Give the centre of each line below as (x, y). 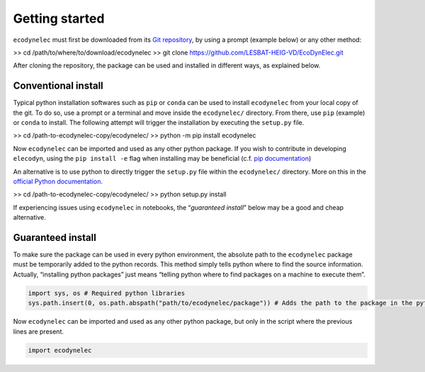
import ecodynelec (60, 350)
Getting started (59, 18)
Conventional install (58, 86)
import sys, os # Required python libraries (107, 293)
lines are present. (38, 331)
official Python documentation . (58, 181)
